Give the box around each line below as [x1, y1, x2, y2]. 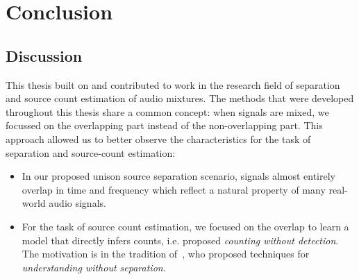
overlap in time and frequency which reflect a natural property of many [22, 182, 326, 196]
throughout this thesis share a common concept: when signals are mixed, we [6, 104, 329, 119]
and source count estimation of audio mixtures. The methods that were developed [6, 91, 354, 105]
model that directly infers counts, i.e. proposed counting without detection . [22, 232, 339, 247]
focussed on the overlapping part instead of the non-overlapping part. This [6, 118, 323, 133]
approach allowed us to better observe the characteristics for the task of [6, 131, 311, 146]
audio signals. [49, 196, 106, 210]
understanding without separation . [22, 260, 166, 274]
